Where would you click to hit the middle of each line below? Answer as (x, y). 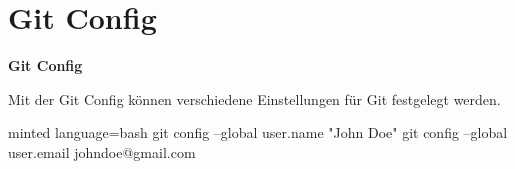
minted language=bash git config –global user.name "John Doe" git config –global (258, 132)
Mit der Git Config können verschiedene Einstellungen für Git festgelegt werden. (254, 98)
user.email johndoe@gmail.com (102, 151)
